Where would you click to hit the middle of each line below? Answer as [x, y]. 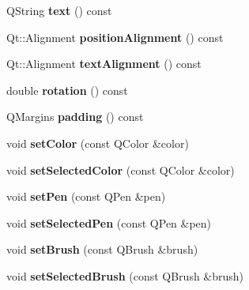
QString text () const [59, 10]
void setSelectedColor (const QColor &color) [121, 169]
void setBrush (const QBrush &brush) [102, 249]
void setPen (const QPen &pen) [86, 196]
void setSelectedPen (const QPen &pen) [109, 222]
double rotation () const [67, 90]
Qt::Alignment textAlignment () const [104, 64]
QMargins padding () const [75, 117]
